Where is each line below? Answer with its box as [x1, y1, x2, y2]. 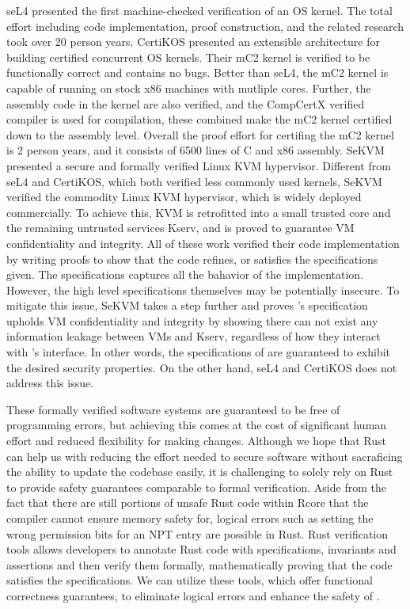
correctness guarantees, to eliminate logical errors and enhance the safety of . [6, 587, 380, 603]
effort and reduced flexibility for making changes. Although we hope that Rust [6, 432, 386, 449]
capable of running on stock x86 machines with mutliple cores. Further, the [6, 79, 371, 96]
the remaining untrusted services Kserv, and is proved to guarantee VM [6, 219, 355, 236]
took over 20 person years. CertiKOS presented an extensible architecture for [6, 33, 380, 50]
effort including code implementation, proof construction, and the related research [6, 17, 404, 34]
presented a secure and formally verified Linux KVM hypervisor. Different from [6, 157, 391, 173]
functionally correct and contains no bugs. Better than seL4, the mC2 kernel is [6, 64, 389, 81]
